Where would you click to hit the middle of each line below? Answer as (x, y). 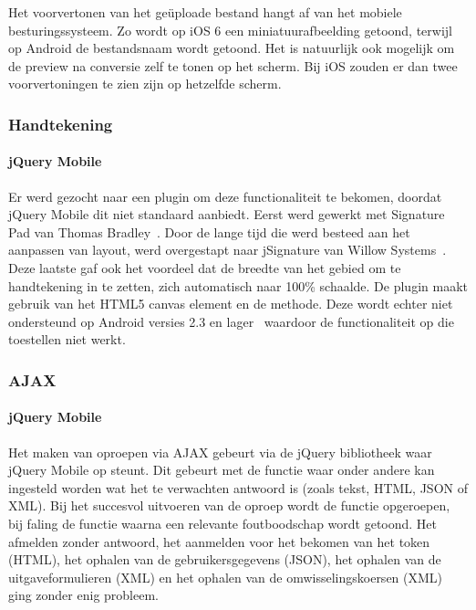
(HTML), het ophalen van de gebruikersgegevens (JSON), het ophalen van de (225, 559)
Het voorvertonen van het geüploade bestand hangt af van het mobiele (205, 12)
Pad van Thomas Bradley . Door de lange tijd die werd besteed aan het (209, 231)
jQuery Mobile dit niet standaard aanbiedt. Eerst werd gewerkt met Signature (227, 214)
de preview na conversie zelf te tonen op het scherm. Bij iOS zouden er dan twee (233, 65)
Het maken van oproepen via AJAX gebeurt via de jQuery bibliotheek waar (220, 452)
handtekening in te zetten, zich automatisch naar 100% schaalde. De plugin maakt (238, 285)
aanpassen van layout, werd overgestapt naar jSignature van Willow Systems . (228, 250)
